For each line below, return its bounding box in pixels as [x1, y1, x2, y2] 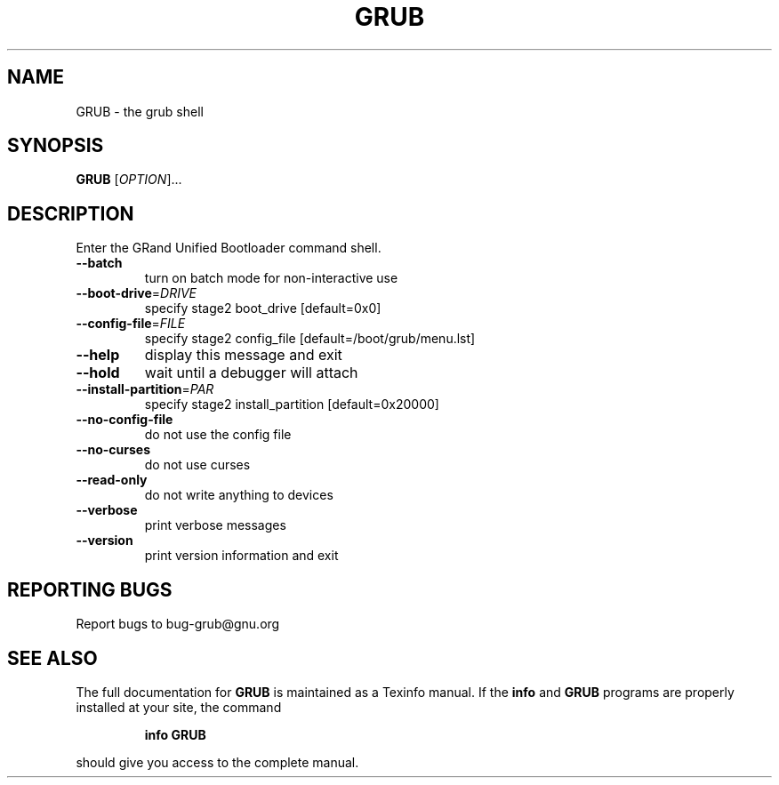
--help [76, 346, 120, 364]
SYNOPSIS [7, 134, 104, 157]
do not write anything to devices [144, 487, 333, 503]
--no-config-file [76, 412, 173, 428]
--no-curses [76, 442, 151, 458]
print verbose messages [144, 517, 286, 533]
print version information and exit [144, 548, 339, 564]
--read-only [76, 472, 148, 488]
